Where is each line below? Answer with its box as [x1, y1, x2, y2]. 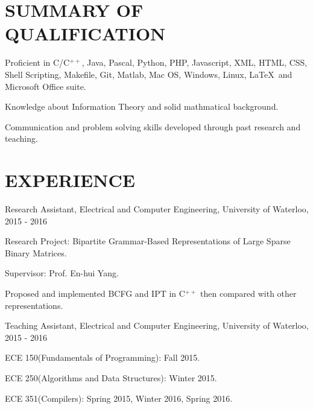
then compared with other [200, 287, 297, 299]
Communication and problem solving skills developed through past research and [5, 120, 301, 133]
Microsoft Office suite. [5, 80, 86, 92]
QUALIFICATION [5, 21, 166, 46]
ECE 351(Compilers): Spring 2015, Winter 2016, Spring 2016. [5, 392, 233, 404]
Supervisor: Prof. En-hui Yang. [5, 267, 119, 279]
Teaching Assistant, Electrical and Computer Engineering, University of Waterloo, [5, 319, 309, 332]
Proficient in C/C [5, 56, 70, 69]
